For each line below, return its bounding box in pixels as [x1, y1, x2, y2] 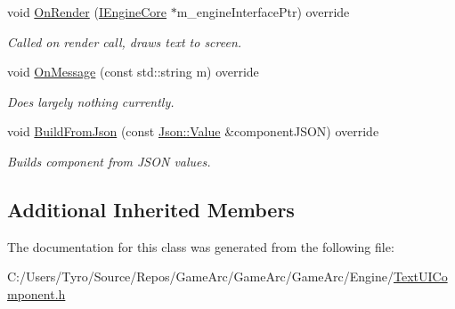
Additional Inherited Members [7, 195, 295, 223]
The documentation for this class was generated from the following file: [7, 237, 394, 256]
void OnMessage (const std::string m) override [7, 62, 259, 81]
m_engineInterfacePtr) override [176, 3, 350, 20]
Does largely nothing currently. [7, 92, 175, 110]
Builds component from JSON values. [7, 151, 211, 170]
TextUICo [393, 267, 448, 286]
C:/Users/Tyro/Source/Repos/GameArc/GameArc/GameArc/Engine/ [7, 267, 394, 286]
